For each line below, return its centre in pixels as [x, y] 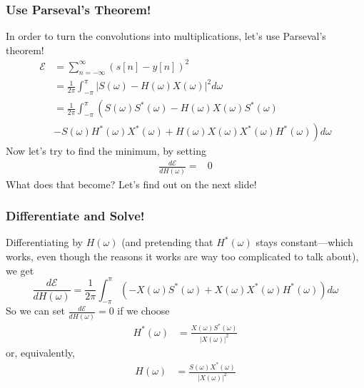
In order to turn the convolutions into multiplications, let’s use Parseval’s [166, 36]
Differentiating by [44, 242]
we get [20, 270]
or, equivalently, [40, 352]
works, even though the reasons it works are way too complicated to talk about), [182, 256]
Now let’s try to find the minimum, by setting [106, 151]
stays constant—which [304, 242]
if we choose [143, 311]
